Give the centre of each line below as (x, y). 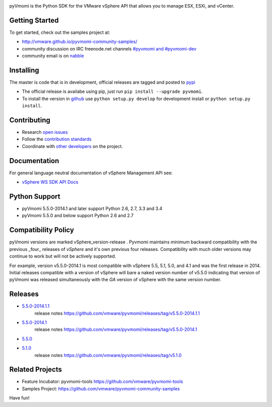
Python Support (35, 196)
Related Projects (36, 369)
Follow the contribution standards (57, 139)
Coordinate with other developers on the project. (73, 146)
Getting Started (34, 20)
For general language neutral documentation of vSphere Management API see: (91, 173)
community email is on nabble (53, 56)
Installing (24, 70)
